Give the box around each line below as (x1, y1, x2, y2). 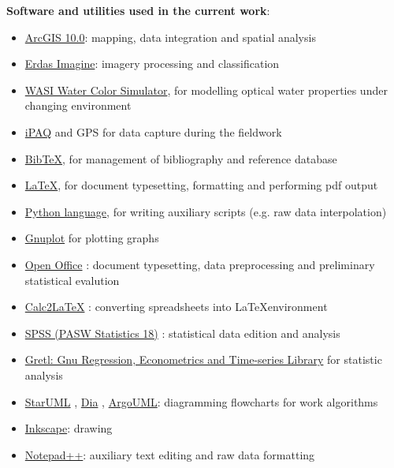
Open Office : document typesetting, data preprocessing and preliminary (24, 256, 375, 272)
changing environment (24, 97, 132, 114)
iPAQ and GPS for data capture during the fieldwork (24, 123, 282, 140)
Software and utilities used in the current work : (6, 2, 270, 18)
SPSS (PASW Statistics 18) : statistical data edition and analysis (24, 324, 340, 341)
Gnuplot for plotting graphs (24, 230, 159, 246)
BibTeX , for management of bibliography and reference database (24, 150, 337, 167)
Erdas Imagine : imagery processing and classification (24, 55, 280, 72)
